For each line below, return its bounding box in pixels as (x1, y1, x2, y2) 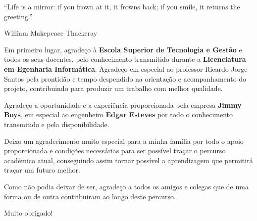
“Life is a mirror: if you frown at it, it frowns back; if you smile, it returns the (4, 1, 240, 11)
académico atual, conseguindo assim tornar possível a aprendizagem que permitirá (4, 155, 253, 165)
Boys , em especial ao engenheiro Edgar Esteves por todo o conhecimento (4, 109, 233, 120)
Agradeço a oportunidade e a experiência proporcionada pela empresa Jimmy (4, 99, 242, 110)
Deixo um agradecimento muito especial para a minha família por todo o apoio (4, 135, 244, 146)
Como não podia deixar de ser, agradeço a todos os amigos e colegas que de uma (4, 181, 249, 191)
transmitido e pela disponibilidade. (4, 119, 109, 129)
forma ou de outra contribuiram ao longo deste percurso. (4, 191, 176, 201)
